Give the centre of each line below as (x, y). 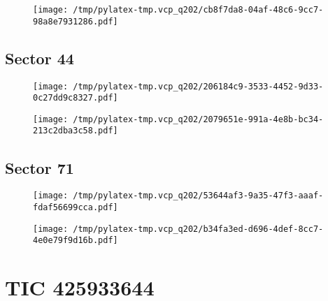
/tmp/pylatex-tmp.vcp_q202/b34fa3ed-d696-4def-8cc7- (198, 229)
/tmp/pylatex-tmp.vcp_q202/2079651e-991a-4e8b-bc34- (198, 119)
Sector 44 (40, 58)
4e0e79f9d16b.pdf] (76, 241)
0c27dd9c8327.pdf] (76, 98)
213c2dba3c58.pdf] (76, 131)
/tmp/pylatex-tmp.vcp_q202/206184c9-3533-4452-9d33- (198, 86)
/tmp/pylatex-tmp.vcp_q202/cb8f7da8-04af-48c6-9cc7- (198, 10)
